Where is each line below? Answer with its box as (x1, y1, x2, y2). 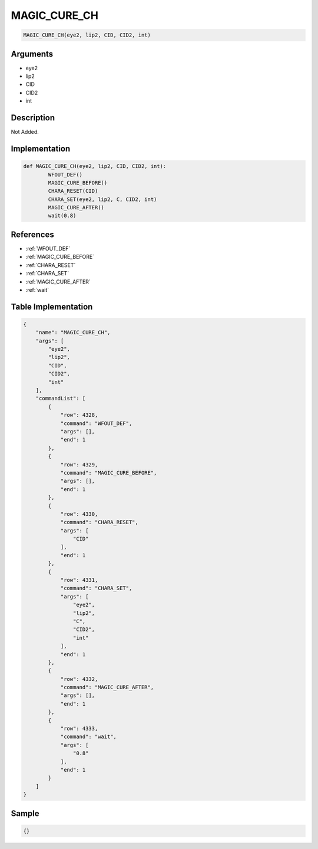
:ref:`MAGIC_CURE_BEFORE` (25, 254, 94, 261)
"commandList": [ (35, 395, 86, 402)
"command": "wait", (60, 733, 117, 740)
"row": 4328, (60, 412, 98, 419)
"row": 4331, (60, 577, 98, 584)
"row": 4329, (60, 461, 98, 468)
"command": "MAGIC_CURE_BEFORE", (60, 469, 157, 476)
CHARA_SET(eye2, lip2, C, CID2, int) (48, 196, 157, 203)
